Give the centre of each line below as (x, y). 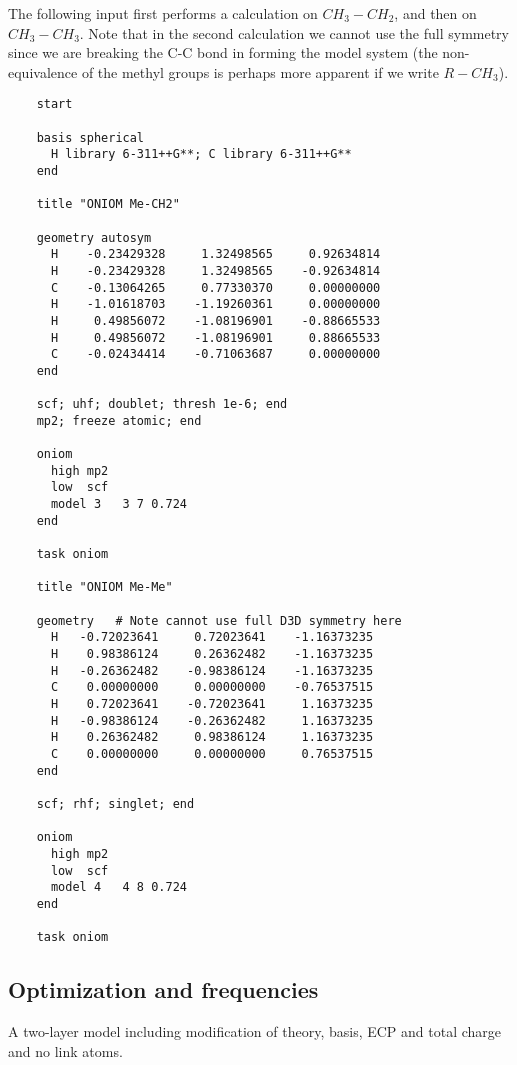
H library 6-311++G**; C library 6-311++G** (201, 154)
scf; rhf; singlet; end (115, 803)
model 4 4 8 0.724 (118, 887)
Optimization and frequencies (163, 989)
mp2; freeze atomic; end (119, 420)
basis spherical (90, 137)
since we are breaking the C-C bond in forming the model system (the (223, 52)
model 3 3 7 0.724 (118, 504)
